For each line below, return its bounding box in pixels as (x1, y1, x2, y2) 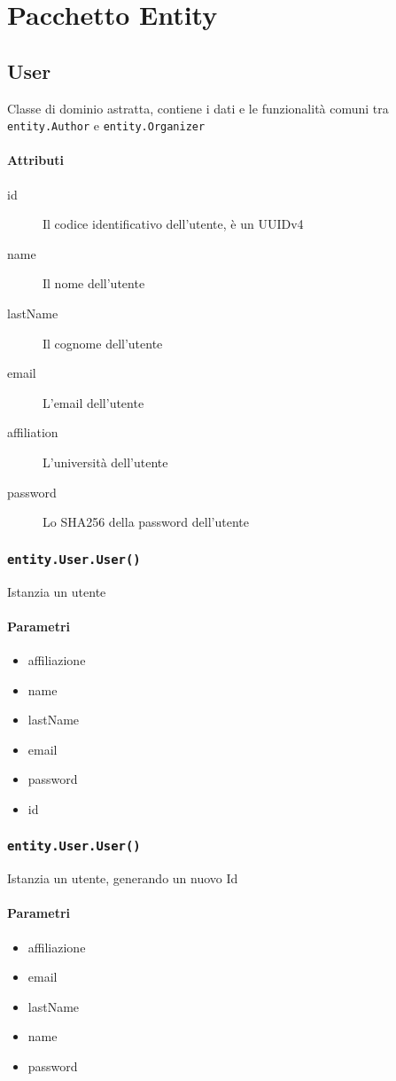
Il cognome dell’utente (43, 333, 163, 352)
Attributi (7, 151, 64, 169)
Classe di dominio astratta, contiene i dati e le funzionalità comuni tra (7, 98, 389, 117)
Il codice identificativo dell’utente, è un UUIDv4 (43, 215, 304, 233)
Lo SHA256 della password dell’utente (43, 513, 249, 531)
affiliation (7, 423, 58, 442)
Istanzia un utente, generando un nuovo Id (7, 869, 238, 888)
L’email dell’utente (43, 393, 144, 411)
